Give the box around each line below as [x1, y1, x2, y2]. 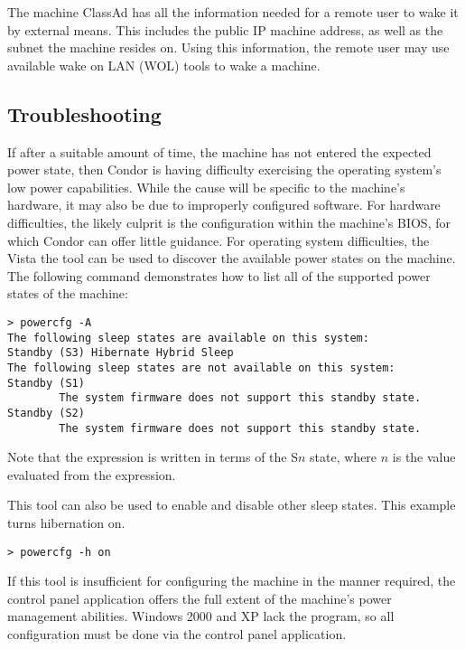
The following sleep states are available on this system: [7, 331, 369, 344]
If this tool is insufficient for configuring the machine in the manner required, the [7, 571, 456, 590]
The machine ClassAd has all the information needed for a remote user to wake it [7, 3, 459, 21]
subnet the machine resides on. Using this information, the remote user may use [7, 38, 450, 57]
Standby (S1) [7, 376, 85, 390]
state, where [310, 447, 377, 466]
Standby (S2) [7, 406, 85, 419]
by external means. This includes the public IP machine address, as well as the [7, 20, 443, 39]
